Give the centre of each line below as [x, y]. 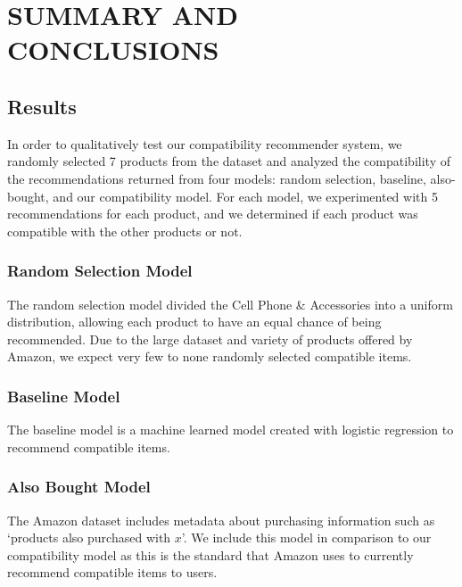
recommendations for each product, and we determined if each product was [213, 214]
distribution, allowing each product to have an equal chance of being [194, 322]
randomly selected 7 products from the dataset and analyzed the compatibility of [229, 161]
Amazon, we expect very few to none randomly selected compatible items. [210, 356]
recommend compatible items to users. [112, 572]
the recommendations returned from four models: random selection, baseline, [217, 178]
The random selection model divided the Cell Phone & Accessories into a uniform [230, 304]
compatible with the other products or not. [125, 231]
